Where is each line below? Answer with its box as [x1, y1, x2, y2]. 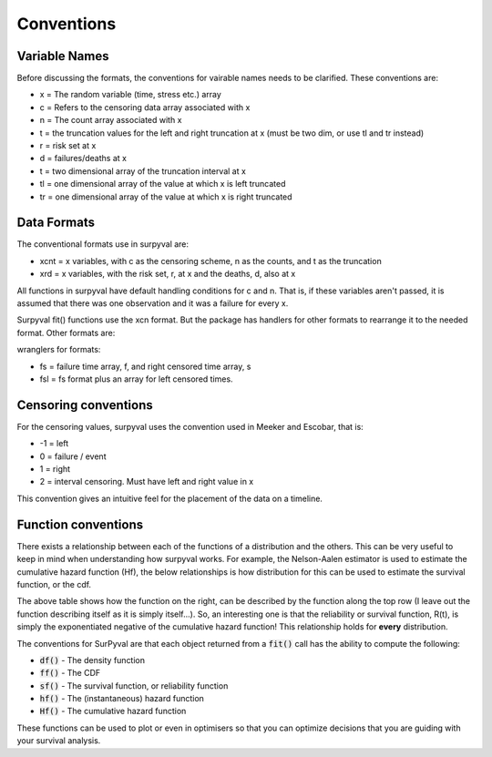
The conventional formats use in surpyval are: [16, 239, 190, 250]
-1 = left [39, 438, 69, 449]
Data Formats [16, 215, 96, 230]
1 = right [39, 464, 71, 475]
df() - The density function [39, 654, 146, 665]
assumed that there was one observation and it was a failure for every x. [16, 298, 289, 309]
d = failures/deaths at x [39, 153, 128, 164]
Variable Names [16, 48, 109, 64]
